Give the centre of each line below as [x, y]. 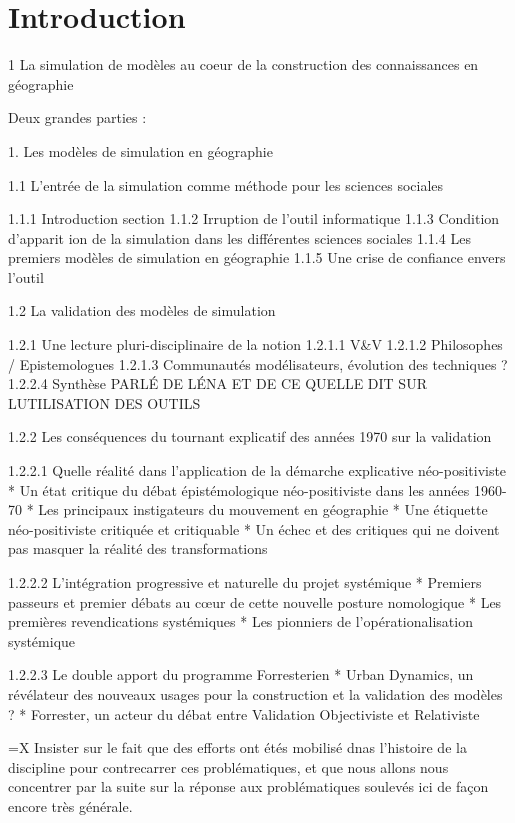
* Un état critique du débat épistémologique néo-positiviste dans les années [239, 489]
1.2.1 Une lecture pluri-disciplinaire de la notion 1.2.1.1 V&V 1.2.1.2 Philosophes [255, 344]
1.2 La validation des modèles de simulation [142, 310]
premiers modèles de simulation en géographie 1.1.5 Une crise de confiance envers [257, 257]
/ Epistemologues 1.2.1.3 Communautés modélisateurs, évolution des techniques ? [258, 363]
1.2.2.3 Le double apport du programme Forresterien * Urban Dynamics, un [241, 674]
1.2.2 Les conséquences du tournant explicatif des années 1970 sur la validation [250, 436]
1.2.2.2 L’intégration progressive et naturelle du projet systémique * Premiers [245, 582]
